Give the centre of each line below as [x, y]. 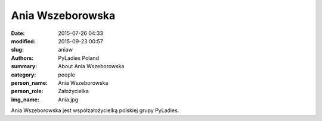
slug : [17, 50]
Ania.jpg [68, 99]
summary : [24, 66]
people [67, 75]
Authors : [22, 58]
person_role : [27, 91]
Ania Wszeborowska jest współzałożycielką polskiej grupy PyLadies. [95, 110]
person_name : [29, 82]
